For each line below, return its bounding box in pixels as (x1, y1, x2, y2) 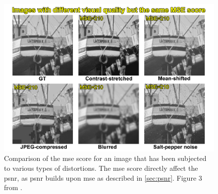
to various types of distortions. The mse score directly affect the (4, 163, 198, 173)
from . (4, 182, 23, 193)
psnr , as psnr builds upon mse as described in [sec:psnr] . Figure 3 (4, 172, 202, 183)
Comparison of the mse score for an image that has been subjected (4, 153, 207, 163)
